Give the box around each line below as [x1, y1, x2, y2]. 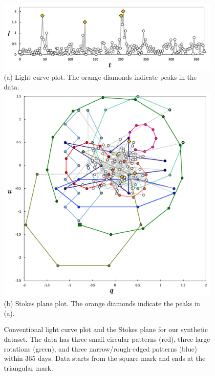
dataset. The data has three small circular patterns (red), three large [4, 334, 210, 344]
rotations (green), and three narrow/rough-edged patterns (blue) [4, 343, 197, 354]
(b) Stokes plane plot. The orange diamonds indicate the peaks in [4, 298, 200, 309]
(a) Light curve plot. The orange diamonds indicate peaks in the [4, 72, 197, 82]
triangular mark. [4, 362, 53, 373]
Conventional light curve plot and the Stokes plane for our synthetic [4, 324, 208, 334]
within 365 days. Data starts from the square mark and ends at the [4, 353, 206, 363]
